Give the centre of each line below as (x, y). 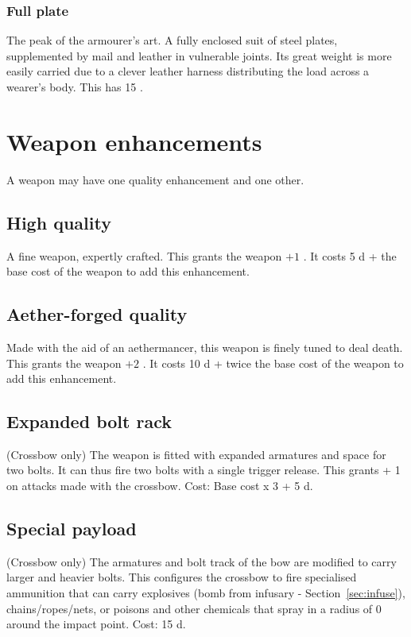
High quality (59, 222)
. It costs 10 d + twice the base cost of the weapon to (273, 363)
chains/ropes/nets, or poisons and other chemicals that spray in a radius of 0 (194, 608)
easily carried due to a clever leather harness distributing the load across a (188, 71)
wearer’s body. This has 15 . (75, 87)
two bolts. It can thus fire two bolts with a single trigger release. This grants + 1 (204, 470)
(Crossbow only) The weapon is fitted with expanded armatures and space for (196, 454)
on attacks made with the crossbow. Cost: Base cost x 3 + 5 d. (160, 486)
